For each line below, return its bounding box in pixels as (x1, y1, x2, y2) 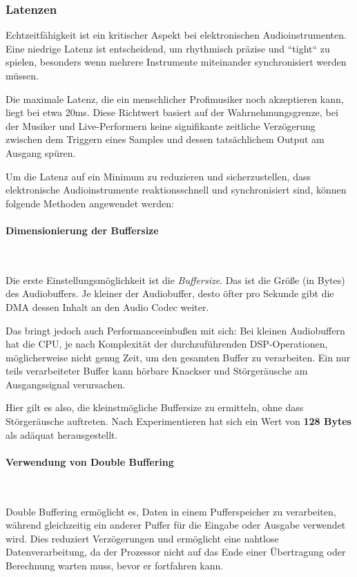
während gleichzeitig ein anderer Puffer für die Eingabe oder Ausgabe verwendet (6, 518, 346, 532)
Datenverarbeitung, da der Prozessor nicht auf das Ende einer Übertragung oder (6, 545, 346, 559)
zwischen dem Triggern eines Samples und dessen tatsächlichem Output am (6, 132, 325, 146)
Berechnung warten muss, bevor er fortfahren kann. (6, 558, 224, 573)
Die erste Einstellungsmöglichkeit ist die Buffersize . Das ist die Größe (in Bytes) (6, 272, 345, 287)
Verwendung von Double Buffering (6, 454, 174, 469)
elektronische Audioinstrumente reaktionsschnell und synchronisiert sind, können (6, 182, 347, 197)
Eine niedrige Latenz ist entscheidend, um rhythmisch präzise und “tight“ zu (6, 41, 330, 55)
